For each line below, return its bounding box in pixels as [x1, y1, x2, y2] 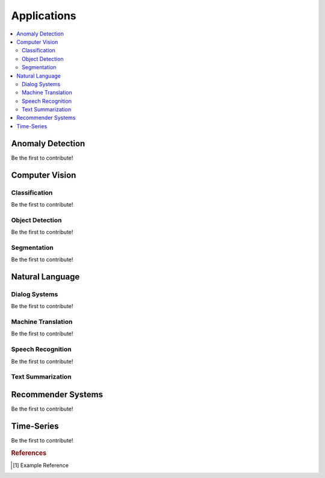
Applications [11, 9, 76, 22]
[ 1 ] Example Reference [13, 462, 69, 469]
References [11, 449, 47, 457]
